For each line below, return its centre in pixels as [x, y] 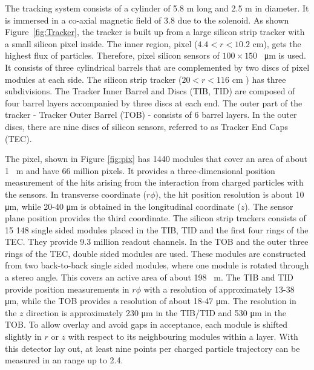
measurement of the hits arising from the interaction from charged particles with [154, 182]
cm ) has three [259, 79]
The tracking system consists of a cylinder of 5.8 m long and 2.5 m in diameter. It [157, 8]
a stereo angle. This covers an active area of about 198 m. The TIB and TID [149, 277]
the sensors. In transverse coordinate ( [76, 194]
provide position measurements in [67, 289]
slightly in [23, 336]
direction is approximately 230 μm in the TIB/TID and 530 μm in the [156, 312]
